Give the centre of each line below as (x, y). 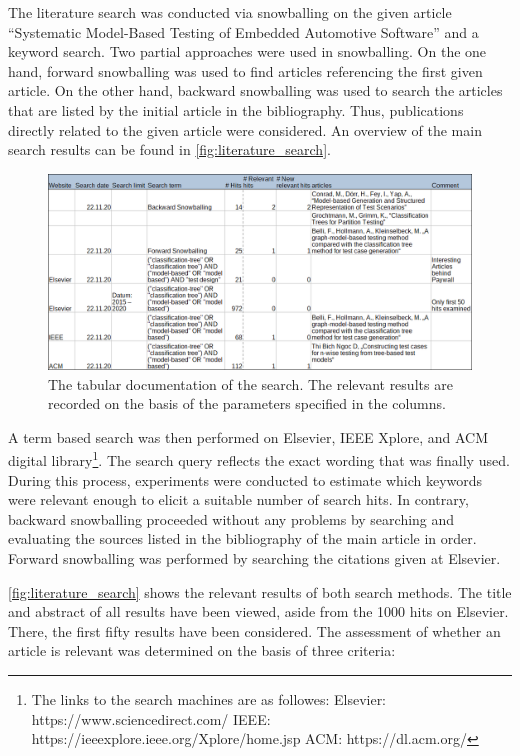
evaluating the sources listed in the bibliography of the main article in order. (242, 538)
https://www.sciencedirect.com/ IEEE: (151, 718)
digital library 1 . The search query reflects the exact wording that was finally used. (259, 459)
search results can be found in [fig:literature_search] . (169, 149)
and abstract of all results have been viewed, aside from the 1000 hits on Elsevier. (258, 611)
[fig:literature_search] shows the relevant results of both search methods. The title (260, 591)
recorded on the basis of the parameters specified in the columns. (247, 403)
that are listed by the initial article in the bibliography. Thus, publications (236, 109)
